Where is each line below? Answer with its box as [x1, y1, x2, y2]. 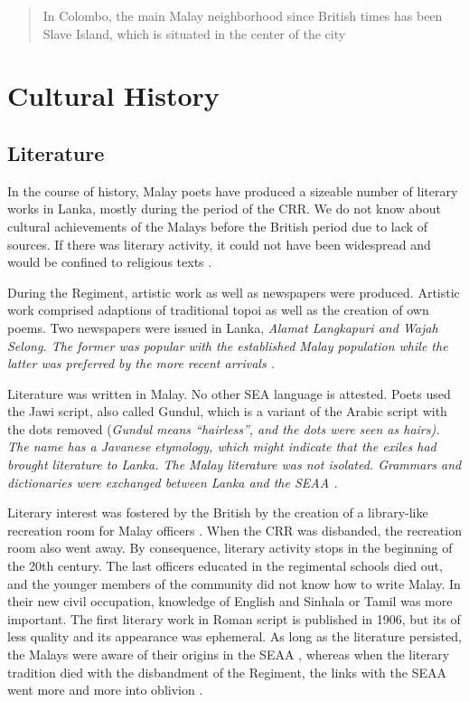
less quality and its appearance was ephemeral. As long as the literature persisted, [7, 627, 462, 646]
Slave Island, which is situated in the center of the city [42, 24, 346, 43]
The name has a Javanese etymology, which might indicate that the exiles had [7, 437, 436, 456]
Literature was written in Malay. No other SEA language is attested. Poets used [7, 384, 451, 403]
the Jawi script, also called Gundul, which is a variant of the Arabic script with [7, 402, 447, 421]
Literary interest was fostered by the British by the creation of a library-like [7, 503, 428, 522]
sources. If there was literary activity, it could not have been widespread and [7, 234, 431, 253]
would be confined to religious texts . [7, 252, 212, 271]
